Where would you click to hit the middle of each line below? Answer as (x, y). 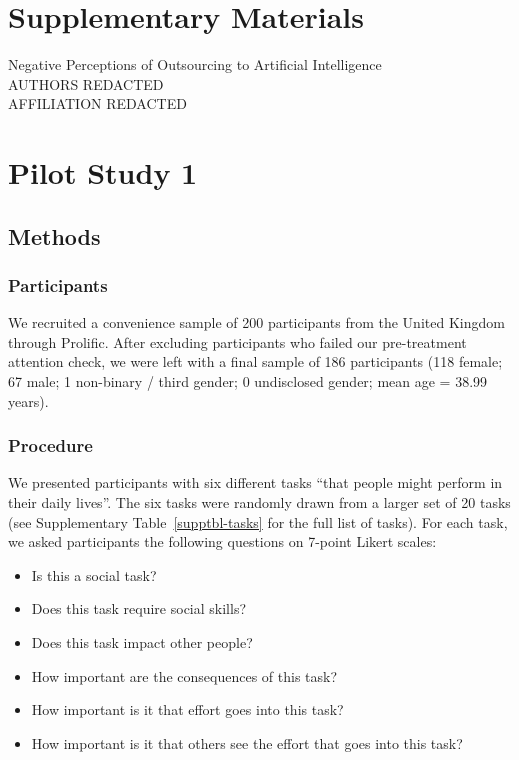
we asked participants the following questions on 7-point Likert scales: (222, 541)
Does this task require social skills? (139, 608)
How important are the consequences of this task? (184, 675)
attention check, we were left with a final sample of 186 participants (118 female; (255, 361)
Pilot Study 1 (103, 172)
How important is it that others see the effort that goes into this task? (247, 742)
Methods (54, 235)
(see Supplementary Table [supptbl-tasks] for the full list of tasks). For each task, (258, 521)
